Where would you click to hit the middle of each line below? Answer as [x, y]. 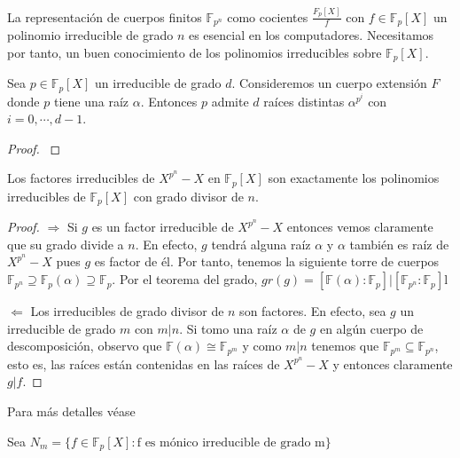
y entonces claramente [393, 363]
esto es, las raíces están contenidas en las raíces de [144, 363]
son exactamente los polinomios [354, 178]
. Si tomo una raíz [228, 328]
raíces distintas [304, 101]
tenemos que [345, 346]
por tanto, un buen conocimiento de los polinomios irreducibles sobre [195, 52]
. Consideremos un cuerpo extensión [329, 83]
